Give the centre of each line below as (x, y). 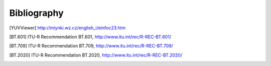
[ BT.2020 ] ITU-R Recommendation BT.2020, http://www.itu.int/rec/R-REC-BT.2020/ (96, 55)
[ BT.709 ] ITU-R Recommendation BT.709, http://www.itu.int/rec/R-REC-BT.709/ (91, 46)
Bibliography (36, 13)
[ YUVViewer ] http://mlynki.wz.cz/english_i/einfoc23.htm (67, 28)
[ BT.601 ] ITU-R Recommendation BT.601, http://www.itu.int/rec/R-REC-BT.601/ (90, 37)
